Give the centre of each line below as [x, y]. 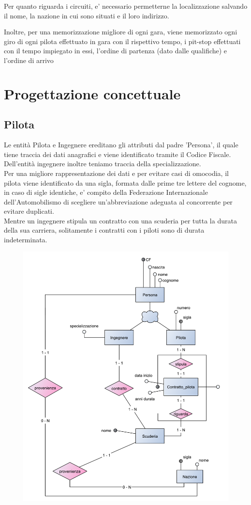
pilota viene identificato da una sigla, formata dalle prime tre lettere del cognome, [125, 182]
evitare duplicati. [29, 211]
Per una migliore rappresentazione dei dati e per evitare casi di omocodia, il [116, 173]
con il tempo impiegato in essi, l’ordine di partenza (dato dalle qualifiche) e [116, 51]
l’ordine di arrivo [29, 60]
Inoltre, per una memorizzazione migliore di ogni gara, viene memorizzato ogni [121, 32]
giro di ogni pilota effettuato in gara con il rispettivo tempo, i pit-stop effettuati [122, 41]
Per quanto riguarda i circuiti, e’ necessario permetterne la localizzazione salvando [126, 6]
